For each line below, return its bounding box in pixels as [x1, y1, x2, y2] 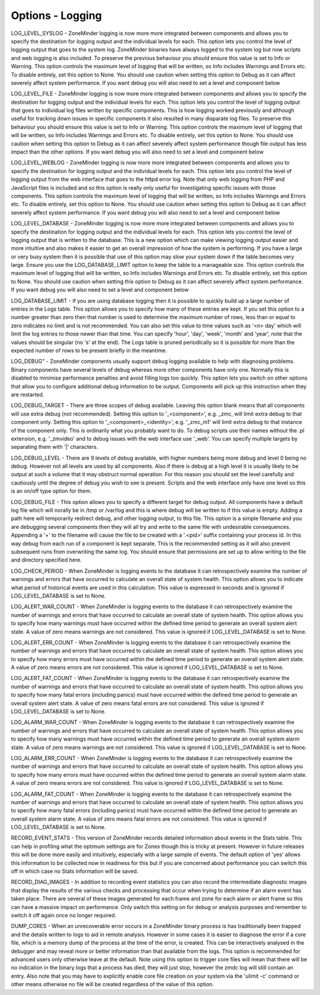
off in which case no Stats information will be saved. [11, 868, 139, 875]
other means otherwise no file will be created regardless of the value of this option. [11, 981, 215, 988]
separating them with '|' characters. [11, 444, 98, 451]
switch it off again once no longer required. [11, 912, 117, 919]
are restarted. [11, 391, 44, 398]
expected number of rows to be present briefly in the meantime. [11, 347, 167, 354]
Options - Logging [11, 9, 102, 22]
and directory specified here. [11, 556, 82, 563]
